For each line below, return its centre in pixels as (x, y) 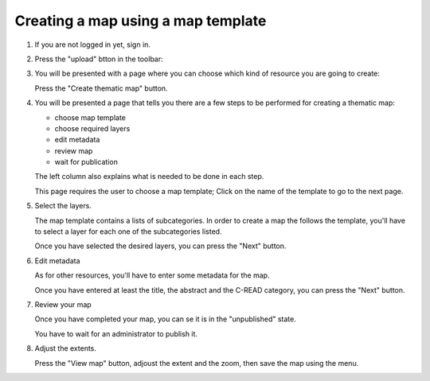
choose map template (90, 117)
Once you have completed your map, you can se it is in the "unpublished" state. (165, 319)
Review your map (63, 304)
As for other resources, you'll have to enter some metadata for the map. (152, 275)
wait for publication (86, 162)
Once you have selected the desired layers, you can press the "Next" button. (160, 246)
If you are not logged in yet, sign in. (93, 45)
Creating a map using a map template (141, 21)
